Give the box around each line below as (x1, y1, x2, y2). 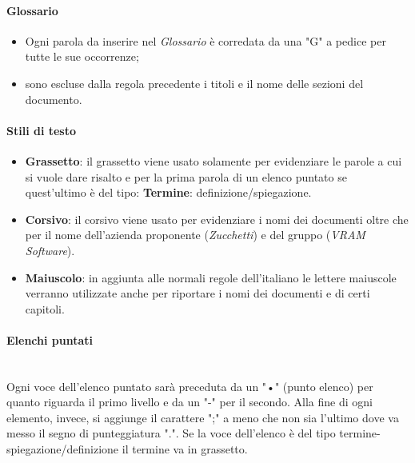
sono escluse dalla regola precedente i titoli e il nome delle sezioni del (25, 74, 364, 91)
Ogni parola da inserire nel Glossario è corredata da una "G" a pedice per (25, 32, 386, 49)
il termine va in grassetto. (122, 441, 248, 457)
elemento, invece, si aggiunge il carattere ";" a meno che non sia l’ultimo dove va (6, 409, 399, 425)
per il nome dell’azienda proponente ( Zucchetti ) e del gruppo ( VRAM (25, 226, 365, 243)
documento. (25, 90, 82, 107)
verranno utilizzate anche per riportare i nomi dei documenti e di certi (25, 285, 370, 301)
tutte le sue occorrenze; (25, 48, 139, 65)
